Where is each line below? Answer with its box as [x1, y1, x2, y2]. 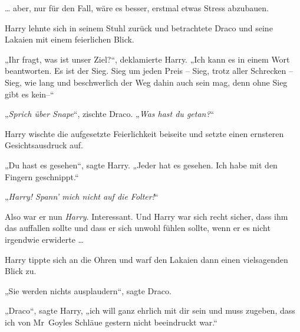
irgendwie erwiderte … [5, 233, 84, 245]
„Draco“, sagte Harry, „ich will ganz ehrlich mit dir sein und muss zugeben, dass [5, 304, 295, 317]
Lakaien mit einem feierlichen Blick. [5, 33, 134, 45]
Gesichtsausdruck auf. [5, 139, 83, 151]
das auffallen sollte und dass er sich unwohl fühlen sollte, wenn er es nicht [5, 222, 271, 234]
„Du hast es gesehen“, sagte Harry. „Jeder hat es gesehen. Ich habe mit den [5, 158, 278, 171]
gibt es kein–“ [5, 87, 54, 100]
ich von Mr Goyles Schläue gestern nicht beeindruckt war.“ [5, 315, 217, 328]
